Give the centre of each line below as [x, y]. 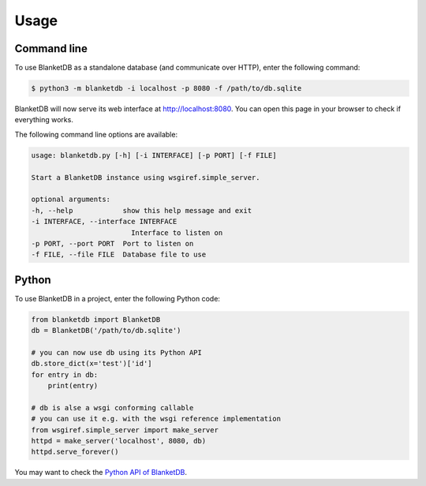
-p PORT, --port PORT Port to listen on [112, 243]
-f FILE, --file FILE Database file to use [119, 255]
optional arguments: [71, 200]
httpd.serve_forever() [75, 452]
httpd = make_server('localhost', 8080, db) [119, 441]
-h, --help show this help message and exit [142, 210]
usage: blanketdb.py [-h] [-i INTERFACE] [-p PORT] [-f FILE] [154, 155]
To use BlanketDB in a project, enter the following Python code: [118, 298]
